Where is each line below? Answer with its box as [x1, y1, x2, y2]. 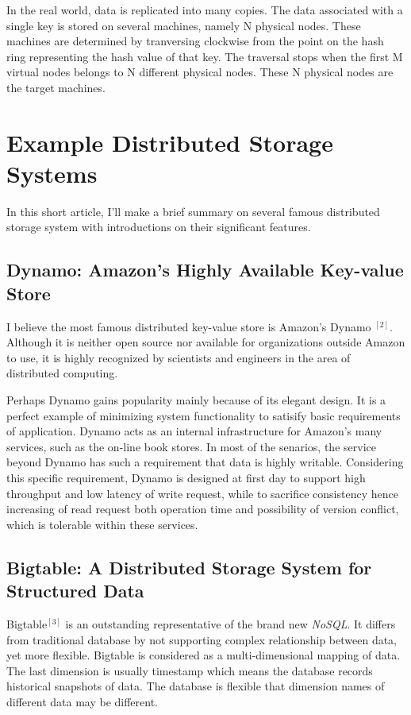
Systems [6, 157, 98, 189]
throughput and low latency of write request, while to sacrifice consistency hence [6, 485, 398, 501]
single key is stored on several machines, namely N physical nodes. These [6, 17, 361, 33]
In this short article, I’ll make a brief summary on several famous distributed [6, 203, 380, 219]
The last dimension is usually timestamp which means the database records [6, 662, 373, 678]
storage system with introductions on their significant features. [6, 218, 311, 235]
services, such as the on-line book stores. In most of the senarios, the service [6, 438, 376, 454]
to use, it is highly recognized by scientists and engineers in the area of [6, 349, 351, 365]
